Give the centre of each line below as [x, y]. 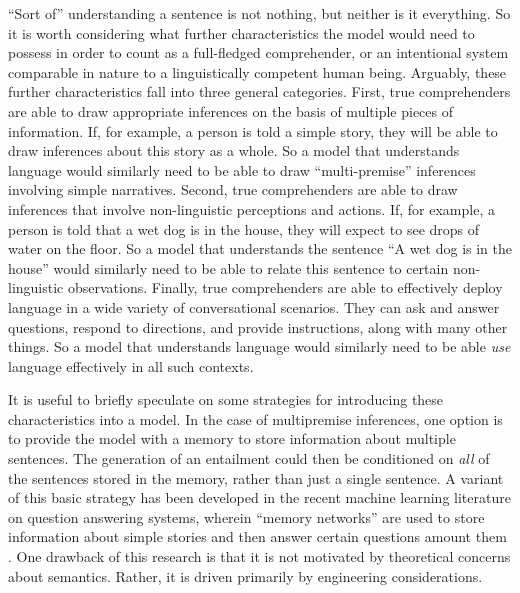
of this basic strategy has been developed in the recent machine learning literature [259, 497]
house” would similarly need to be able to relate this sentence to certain [228, 267]
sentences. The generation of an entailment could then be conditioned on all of [249, 458]
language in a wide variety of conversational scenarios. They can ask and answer [254, 306]
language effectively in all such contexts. [131, 365]
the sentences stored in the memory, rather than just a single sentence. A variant [256, 477]
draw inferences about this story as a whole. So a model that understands [234, 150]
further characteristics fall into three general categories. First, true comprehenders [259, 91]
